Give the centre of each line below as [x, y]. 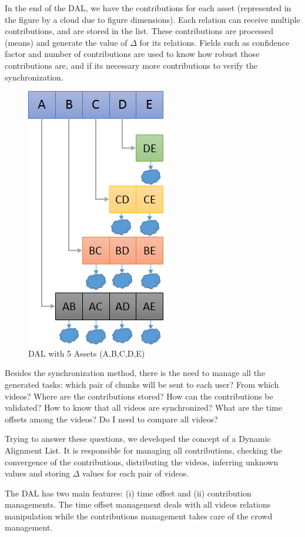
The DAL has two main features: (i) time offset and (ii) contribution [128, 493]
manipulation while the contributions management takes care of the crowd [139, 516]
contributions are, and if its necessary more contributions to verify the [131, 65]
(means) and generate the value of [66, 42]
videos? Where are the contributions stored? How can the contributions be [139, 396]
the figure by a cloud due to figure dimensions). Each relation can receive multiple [152, 19]
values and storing [38, 473]
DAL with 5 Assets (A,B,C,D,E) [87, 353]
